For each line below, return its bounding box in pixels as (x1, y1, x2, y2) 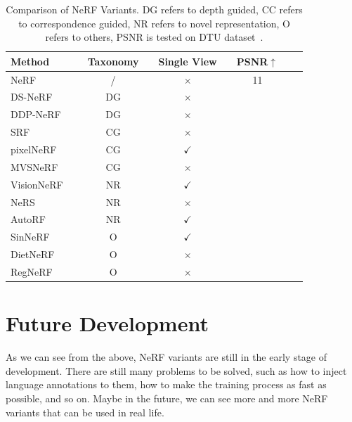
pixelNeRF (11, 142, 57, 156)
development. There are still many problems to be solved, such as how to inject (6, 363, 347, 378)
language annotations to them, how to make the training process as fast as (6, 377, 327, 392)
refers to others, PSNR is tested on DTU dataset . (45, 30, 263, 44)
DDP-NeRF (11, 107, 61, 122)
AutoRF (11, 212, 46, 226)
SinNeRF (11, 229, 50, 244)
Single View (158, 53, 217, 68)
